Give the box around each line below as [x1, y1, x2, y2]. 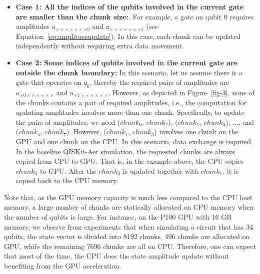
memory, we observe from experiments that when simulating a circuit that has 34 [4, 221, 253, 232]
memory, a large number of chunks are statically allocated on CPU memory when [4, 202, 254, 212]
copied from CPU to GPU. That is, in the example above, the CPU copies [15, 156, 244, 166]
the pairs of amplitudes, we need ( [15, 116, 120, 127]
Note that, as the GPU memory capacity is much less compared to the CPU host [4, 192, 253, 202]
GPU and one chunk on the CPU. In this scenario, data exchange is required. [15, 136, 253, 146]
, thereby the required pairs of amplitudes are [89, 77, 229, 87]
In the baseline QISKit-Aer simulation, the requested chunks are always [15, 146, 235, 156]
